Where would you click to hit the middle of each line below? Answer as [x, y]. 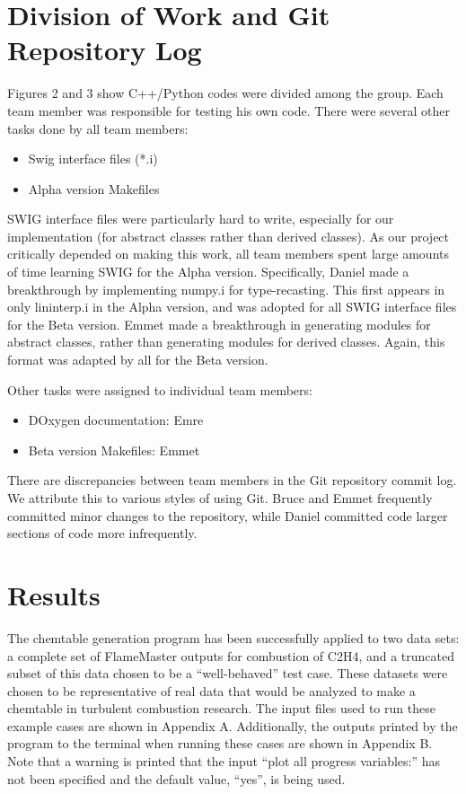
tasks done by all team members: [98, 128]
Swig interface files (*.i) [93, 159]
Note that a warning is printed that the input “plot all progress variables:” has [224, 761]
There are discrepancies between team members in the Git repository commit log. [232, 480]
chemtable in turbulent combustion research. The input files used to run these [221, 708]
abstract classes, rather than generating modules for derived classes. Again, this [226, 342]
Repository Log [105, 50]
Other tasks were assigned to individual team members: [160, 389]
